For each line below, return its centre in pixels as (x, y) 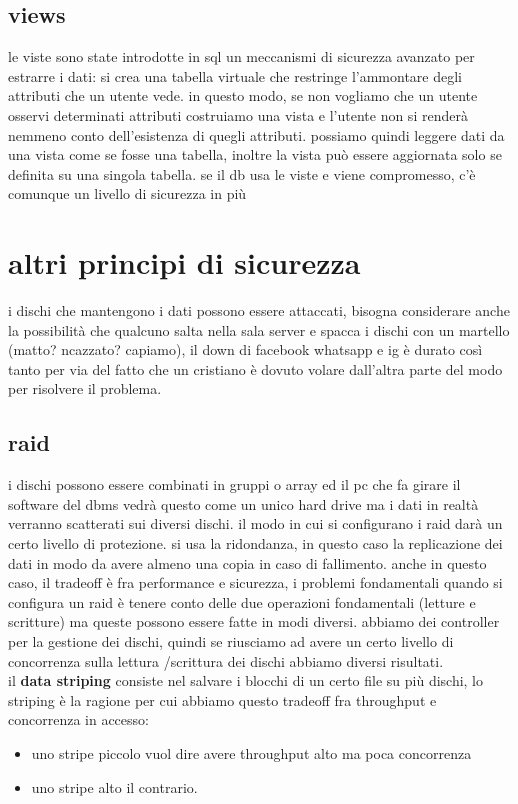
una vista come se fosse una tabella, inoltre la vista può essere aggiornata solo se (255, 154)
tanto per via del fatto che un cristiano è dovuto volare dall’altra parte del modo (255, 368)
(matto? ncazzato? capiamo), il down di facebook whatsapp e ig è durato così (245, 349)
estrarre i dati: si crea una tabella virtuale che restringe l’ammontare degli (235, 75)
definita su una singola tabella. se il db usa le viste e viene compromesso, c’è (242, 173)
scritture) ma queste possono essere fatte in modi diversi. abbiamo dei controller (254, 621)
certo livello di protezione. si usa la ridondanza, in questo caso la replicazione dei (255, 543)
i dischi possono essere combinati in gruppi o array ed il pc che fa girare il (234, 484)
